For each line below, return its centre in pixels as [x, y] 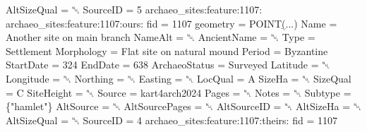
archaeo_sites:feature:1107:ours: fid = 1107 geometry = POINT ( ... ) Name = [172, 23]
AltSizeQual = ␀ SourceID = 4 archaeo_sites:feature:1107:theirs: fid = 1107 [172, 120]
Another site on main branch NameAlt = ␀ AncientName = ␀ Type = [161, 37]
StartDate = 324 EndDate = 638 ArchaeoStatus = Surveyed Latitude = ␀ [168, 65]
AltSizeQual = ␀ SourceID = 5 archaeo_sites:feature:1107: [134, 9]
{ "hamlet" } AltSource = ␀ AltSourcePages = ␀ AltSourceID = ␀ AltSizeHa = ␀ [183, 106]
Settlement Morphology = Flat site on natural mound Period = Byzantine [167, 50]
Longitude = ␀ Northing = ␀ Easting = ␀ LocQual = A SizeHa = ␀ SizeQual [179, 78]
